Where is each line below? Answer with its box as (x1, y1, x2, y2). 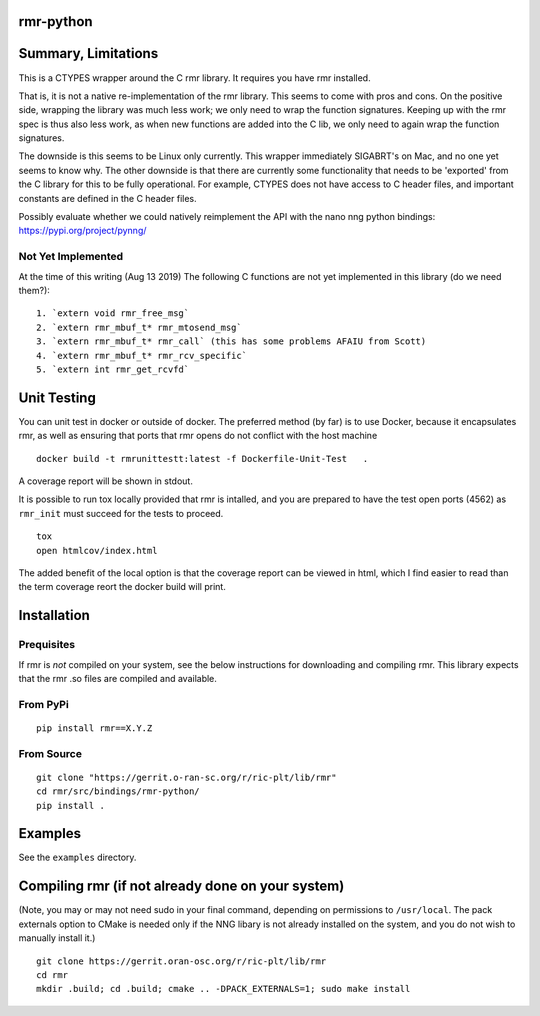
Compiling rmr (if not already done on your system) (18, 878, 345, 895)
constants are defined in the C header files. (18, 192, 197, 204)
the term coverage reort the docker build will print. (18, 581, 227, 593)
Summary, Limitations (18, 45, 159, 62)
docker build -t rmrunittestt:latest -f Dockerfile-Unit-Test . (36, 453, 369, 464)
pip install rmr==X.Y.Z (36, 722, 153, 734)
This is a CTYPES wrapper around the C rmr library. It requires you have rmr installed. (18, 71, 371, 84)
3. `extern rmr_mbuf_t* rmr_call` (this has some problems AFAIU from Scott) (36, 336, 427, 347)
